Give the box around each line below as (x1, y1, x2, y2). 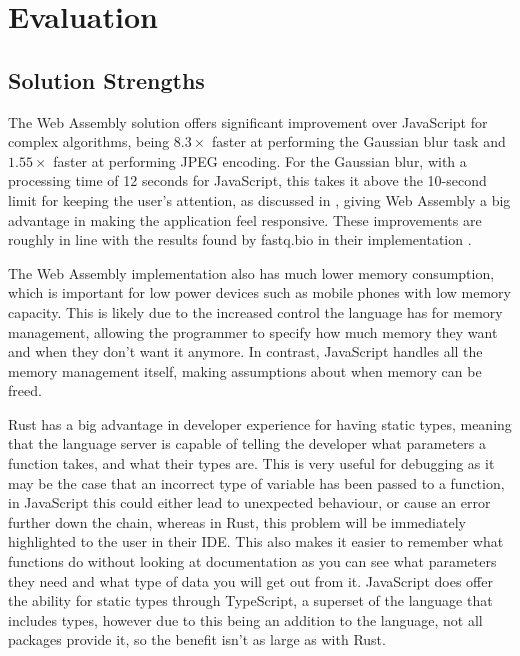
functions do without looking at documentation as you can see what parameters (8, 551, 497, 572)
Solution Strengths (8, 64, 205, 95)
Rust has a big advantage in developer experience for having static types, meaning (8, 413, 512, 434)
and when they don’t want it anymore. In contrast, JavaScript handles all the (8, 341, 483, 362)
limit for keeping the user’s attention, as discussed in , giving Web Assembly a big (8, 189, 511, 210)
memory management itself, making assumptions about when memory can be (8, 360, 482, 381)
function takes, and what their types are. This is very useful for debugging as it (8, 453, 495, 474)
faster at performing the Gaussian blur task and (211, 131, 506, 152)
